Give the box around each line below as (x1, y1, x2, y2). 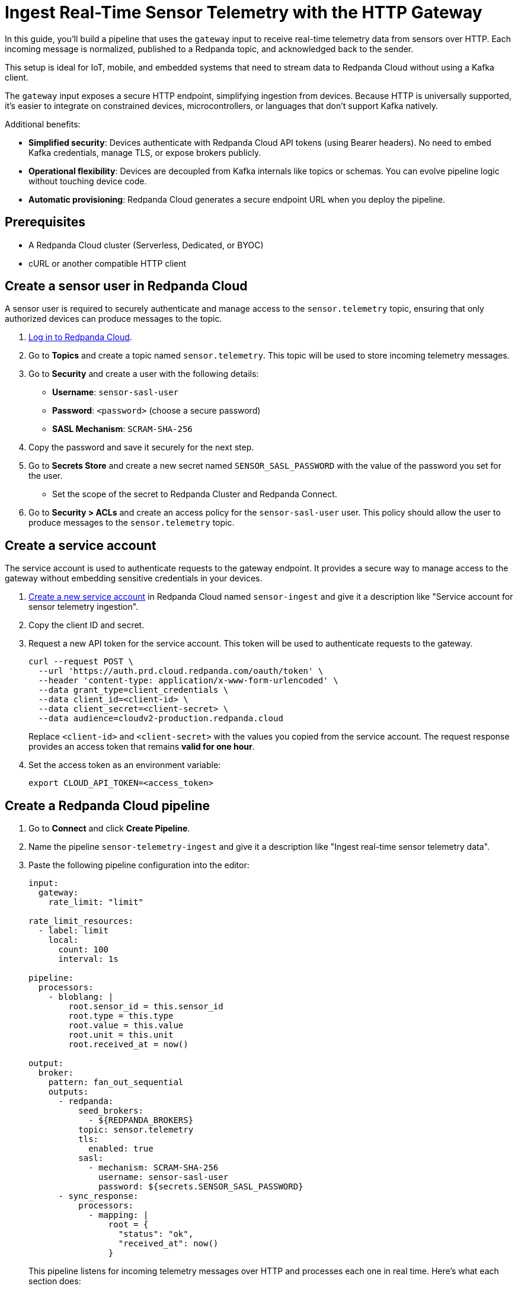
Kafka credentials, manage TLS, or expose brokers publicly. (28, 147, 261, 158)
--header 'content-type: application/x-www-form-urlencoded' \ (38, 676, 338, 686)
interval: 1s (58, 954, 119, 964)
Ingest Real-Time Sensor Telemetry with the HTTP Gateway (5, 2, 482, 23)
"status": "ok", (118, 1229, 194, 1239)
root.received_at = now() (68, 1039, 188, 1050)
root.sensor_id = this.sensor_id (68, 1002, 223, 1012)
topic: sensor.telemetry (78, 1125, 194, 1135)
